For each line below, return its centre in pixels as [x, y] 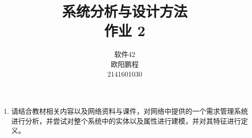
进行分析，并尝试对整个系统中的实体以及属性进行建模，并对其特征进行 [126, 120]
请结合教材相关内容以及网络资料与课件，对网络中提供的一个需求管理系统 [129, 111]
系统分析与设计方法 [125, 11]
